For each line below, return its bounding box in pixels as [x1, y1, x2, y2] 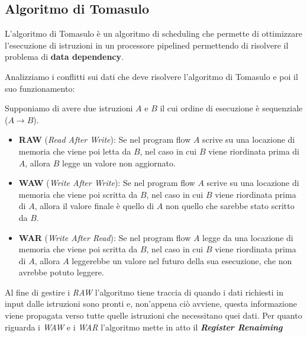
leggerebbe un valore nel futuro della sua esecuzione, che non [72, 254, 292, 267]
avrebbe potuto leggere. [18, 266, 104, 278]
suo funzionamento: [5, 82, 75, 94]
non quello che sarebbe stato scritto [166, 200, 295, 212]
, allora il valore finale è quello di [34, 200, 154, 212]
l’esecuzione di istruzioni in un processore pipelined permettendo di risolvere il [5, 38, 289, 51]
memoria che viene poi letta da [18, 145, 131, 157]
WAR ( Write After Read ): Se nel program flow [18, 231, 191, 243]
